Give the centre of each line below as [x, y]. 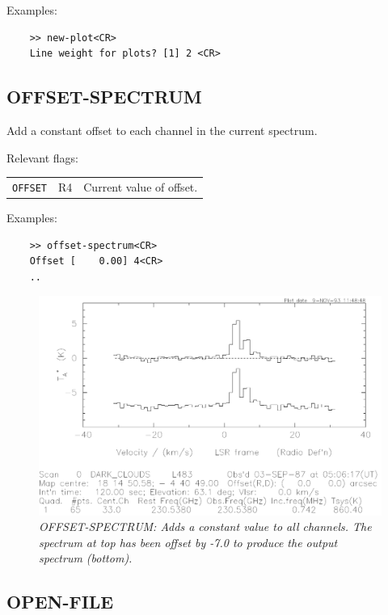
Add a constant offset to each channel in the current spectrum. [162, 130]
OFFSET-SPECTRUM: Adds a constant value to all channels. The [205, 527]
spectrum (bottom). [86, 558]
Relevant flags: [42, 157]
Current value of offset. [141, 186]
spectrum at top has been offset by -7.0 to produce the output [188, 542]
